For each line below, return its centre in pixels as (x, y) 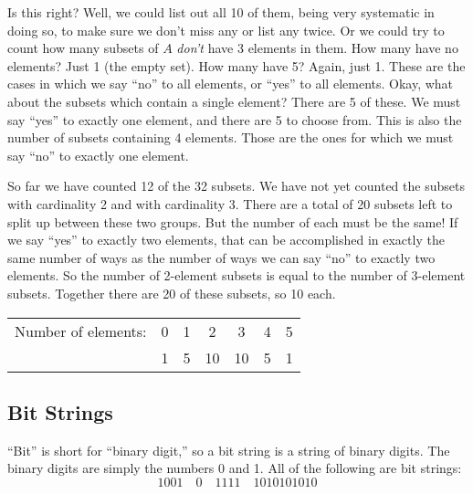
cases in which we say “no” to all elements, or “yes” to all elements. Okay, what (231, 84)
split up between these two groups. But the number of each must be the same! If (233, 221)
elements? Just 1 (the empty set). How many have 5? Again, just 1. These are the (236, 65)
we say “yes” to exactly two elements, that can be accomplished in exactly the (226, 240)
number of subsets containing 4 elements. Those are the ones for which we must (231, 137)
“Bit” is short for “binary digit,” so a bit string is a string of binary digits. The (229, 450)
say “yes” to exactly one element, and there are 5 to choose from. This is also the (235, 119)
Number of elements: (81, 331)
